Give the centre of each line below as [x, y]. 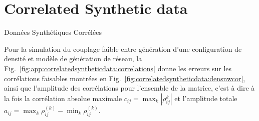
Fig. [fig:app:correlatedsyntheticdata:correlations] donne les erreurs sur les [118, 68]
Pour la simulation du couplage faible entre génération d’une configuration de [123, 49]
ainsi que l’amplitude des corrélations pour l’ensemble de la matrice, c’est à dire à [129, 88]
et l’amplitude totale [206, 98]
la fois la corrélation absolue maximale [63, 98]
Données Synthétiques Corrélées [53, 32]
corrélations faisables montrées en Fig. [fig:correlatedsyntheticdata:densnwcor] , [125, 78]
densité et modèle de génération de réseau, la [73, 59]
